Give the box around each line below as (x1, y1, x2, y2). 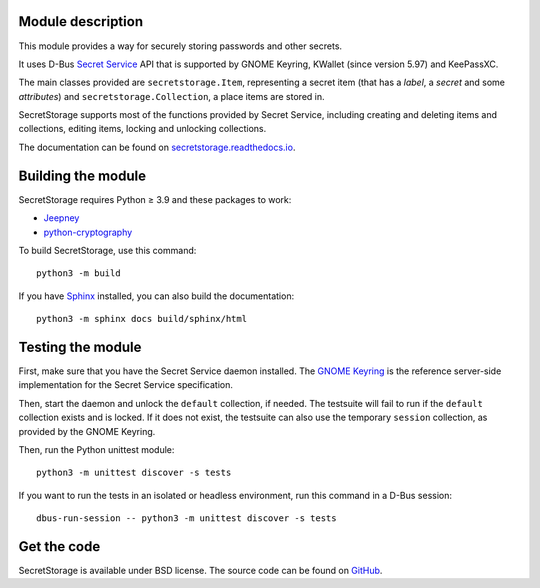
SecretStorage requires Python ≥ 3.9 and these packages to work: (18, 193, 292, 205)
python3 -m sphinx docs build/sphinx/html (36, 313, 248, 325)
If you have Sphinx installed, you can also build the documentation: (18, 290, 295, 302)
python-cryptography (43, 226, 133, 238)
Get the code (18, 538, 101, 555)
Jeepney (43, 212, 80, 224)
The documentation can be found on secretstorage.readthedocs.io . (18, 141, 296, 153)
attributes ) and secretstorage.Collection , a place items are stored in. (18, 90, 325, 102)
